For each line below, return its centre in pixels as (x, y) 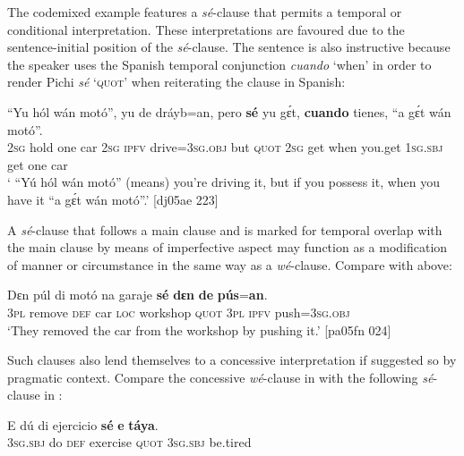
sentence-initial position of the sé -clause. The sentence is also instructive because (229, 47)
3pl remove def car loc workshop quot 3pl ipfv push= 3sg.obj (179, 312)
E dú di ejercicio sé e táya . (83, 424)
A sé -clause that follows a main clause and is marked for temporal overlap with (225, 229)
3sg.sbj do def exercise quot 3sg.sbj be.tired (129, 442)
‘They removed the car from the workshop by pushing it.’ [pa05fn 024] (199, 329)
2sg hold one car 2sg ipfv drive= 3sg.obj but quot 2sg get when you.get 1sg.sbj (225, 147)
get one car (38, 164)
